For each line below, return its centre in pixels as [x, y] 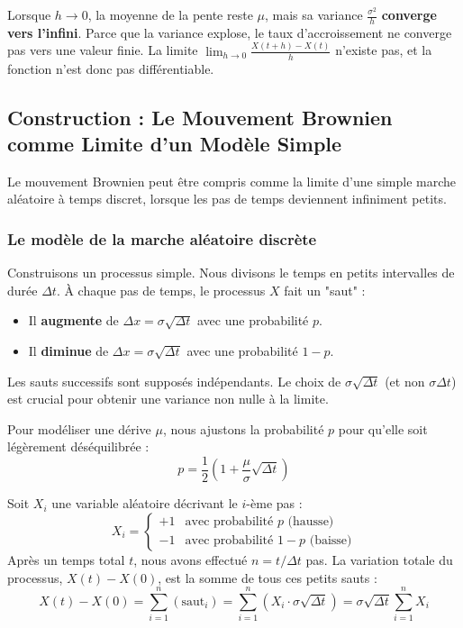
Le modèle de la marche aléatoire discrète [162, 238]
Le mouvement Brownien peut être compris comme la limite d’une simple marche [232, 181]
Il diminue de [68, 350]
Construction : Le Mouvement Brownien [200, 117]
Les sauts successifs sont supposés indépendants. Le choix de [174, 381]
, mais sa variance [314, 14]
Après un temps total [66, 559]
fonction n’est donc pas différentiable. [111, 68]
